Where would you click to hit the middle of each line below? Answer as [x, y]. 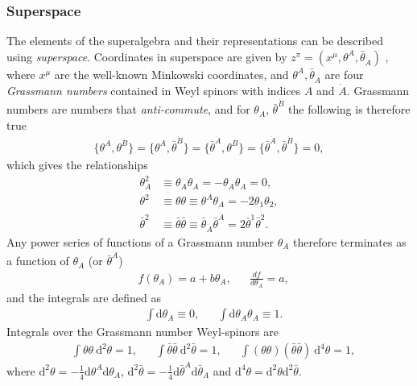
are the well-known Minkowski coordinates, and [171, 74]
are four [344, 74]
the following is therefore [349, 109]
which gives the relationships [77, 164]
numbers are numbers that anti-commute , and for [128, 109]
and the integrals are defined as [84, 297]
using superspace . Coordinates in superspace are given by [147, 56]
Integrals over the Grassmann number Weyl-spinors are [142, 332]
